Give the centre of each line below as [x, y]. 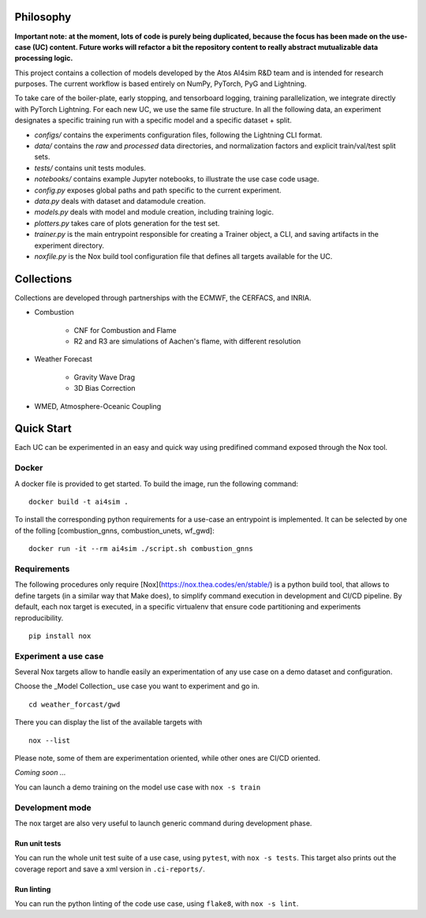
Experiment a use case [59, 656]
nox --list [50, 740]
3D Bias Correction [105, 388]
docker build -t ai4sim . [79, 502]
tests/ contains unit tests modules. [90, 168]
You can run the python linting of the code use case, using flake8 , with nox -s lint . [157, 904]
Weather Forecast [63, 359]
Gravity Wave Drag [105, 377]
